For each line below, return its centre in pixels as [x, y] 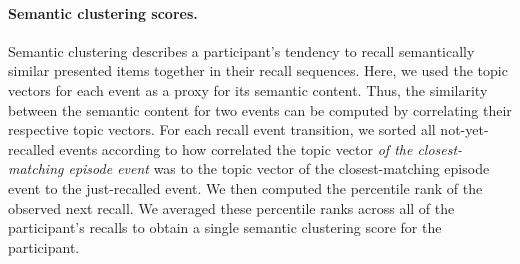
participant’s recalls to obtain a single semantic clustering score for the [225, 227]
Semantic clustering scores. [103, 12]
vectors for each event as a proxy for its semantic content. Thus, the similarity [248, 89]
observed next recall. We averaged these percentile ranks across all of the [231, 207]
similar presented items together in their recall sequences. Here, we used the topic [258, 70]
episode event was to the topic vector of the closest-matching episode [279, 168]
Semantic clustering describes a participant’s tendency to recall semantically [241, 50]
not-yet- [464, 129]
